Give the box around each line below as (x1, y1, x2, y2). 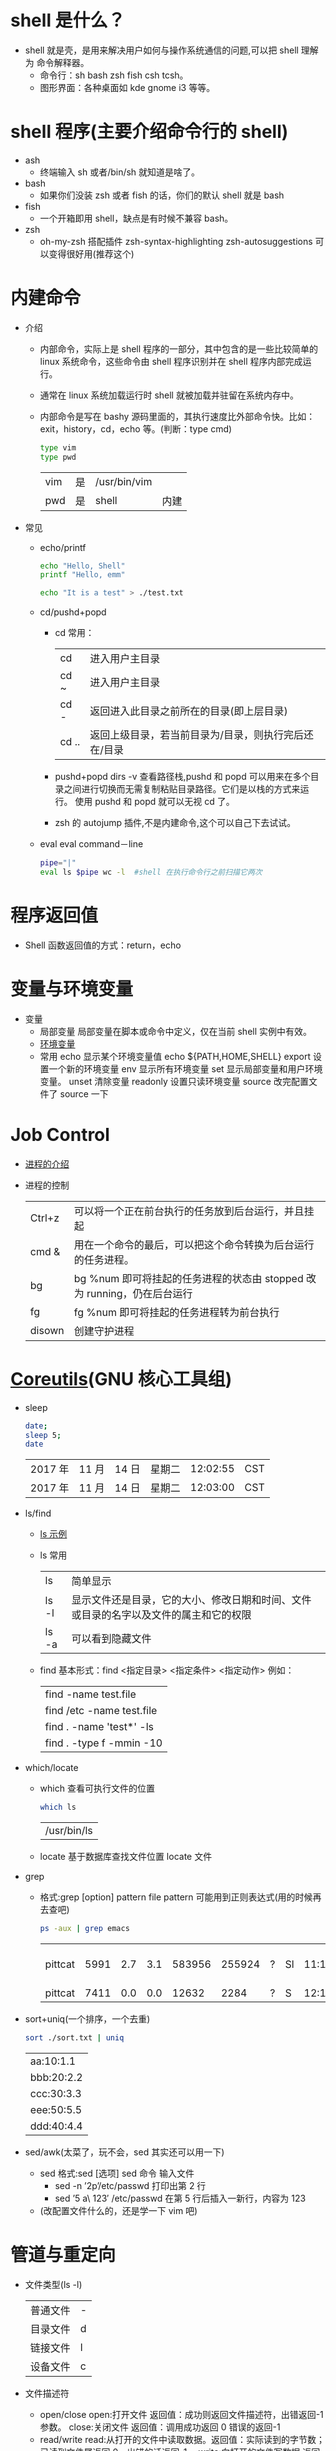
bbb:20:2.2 (29, 2070, 83, 2084)
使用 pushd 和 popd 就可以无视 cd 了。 (74, 796, 235, 808)
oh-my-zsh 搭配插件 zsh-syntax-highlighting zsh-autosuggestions (39, 235, 313, 247)
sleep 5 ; (24, 1430, 62, 1440)
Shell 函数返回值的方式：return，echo (24, 939, 182, 951)
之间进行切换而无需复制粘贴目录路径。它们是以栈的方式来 (63, 783, 301, 795)
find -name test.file (44, 1687, 137, 1701)
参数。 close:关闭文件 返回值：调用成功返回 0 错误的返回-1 (39, 2421, 281, 2433)
